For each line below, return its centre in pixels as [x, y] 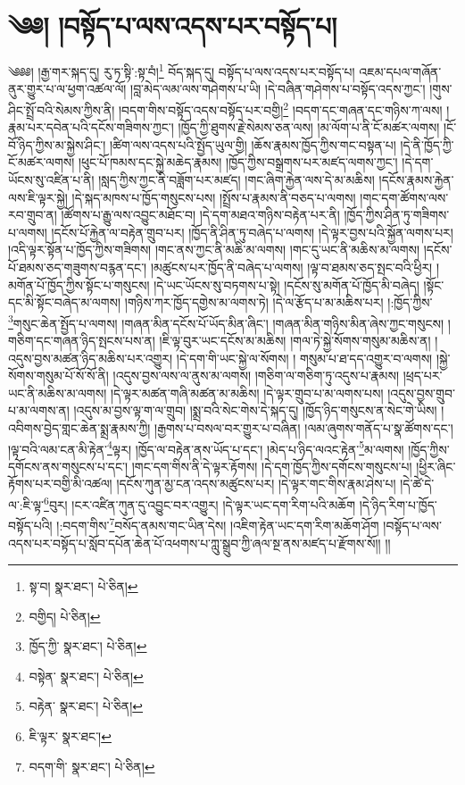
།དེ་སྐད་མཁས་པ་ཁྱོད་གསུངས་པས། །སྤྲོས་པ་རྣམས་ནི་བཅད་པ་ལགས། [214, 197]
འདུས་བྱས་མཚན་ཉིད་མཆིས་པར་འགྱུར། [91, 358]
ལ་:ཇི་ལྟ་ [26, 504]
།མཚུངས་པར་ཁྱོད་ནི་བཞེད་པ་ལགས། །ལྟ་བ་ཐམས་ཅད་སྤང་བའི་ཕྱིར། [291, 267]
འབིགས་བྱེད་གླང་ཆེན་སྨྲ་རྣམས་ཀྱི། [79, 427]
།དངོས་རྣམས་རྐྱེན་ [416, 180]
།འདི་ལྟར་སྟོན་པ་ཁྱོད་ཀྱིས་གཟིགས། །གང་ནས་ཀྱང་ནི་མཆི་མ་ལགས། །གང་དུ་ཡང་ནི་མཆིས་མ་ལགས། [214, 250]
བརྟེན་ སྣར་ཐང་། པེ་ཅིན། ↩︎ [86, 706]
